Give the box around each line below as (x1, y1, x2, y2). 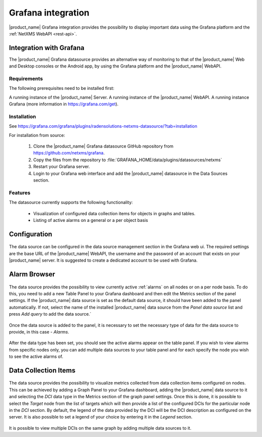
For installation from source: (9, 132, 65, 138)
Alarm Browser (9, 270, 55, 278)
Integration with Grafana (9, 44, 84, 52)
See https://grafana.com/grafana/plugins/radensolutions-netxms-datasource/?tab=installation (9, 123, 197, 129)
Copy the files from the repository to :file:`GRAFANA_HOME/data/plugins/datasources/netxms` (33, 157, 222, 163)
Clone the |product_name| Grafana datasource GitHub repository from (33, 143, 174, 149)
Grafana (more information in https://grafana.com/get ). (9, 101, 119, 107)
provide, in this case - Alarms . (9, 329, 69, 335)
